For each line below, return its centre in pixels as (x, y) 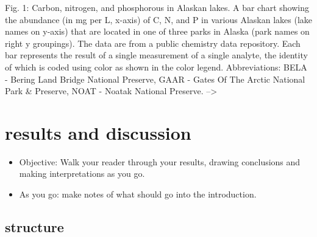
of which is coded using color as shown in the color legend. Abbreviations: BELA (156, 67)
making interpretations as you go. (82, 173)
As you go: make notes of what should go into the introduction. (138, 194)
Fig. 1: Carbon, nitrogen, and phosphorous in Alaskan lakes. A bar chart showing (157, 7)
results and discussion (98, 132)
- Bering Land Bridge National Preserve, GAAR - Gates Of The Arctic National (155, 79)
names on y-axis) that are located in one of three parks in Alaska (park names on (157, 31)
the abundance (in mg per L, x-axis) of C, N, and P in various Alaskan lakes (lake (158, 19)
